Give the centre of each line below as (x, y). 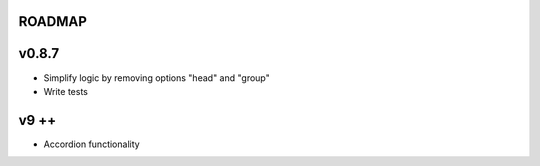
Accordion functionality (91, 144)
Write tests (66, 91)
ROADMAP (52, 21)
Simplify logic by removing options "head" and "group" (156, 77)
